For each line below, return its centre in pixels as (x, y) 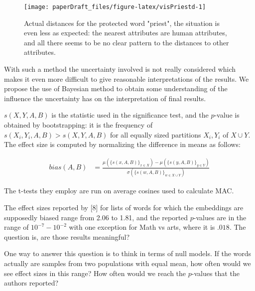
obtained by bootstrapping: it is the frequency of (78, 125)
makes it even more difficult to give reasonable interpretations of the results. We (127, 78)
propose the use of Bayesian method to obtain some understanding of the (116, 88)
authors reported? (31, 283)
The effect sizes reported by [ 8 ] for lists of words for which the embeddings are (124, 208)
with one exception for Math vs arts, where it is (142, 227)
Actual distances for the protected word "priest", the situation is (122, 23)
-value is (227, 115)
